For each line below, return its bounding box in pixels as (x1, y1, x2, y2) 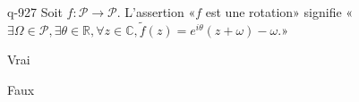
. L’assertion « (116, 3, 196, 21)
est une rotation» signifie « (205, 3, 354, 21)
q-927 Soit (7, 3, 63, 21)
